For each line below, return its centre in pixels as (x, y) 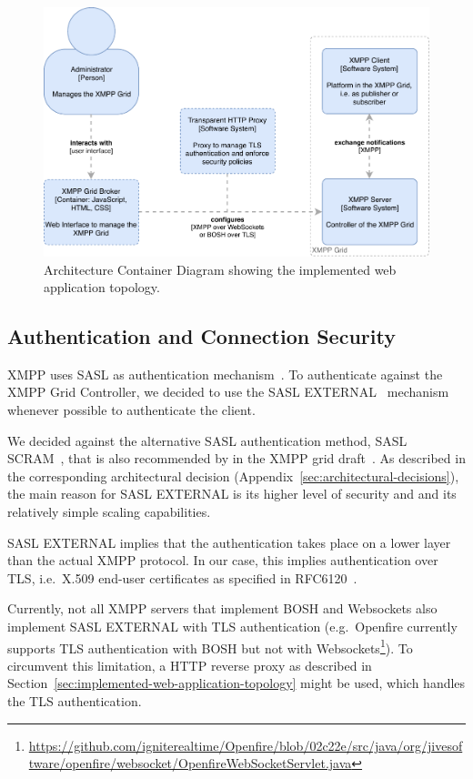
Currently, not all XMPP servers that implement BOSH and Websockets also (222, 608)
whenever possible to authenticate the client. (131, 410)
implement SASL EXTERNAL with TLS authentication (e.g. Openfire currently (232, 627)
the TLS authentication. (75, 701)
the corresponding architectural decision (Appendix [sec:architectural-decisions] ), (233, 475)
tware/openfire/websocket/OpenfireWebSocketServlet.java (190, 763)
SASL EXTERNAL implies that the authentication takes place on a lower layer (229, 542)
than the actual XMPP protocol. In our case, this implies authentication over (223, 560)
